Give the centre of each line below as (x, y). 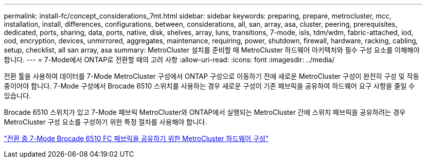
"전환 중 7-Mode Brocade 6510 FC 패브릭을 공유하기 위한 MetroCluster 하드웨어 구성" (136, 138)
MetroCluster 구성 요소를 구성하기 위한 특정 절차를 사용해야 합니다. (106, 122)
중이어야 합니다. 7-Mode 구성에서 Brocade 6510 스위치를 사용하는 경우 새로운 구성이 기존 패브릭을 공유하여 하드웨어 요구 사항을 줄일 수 (210, 86)
